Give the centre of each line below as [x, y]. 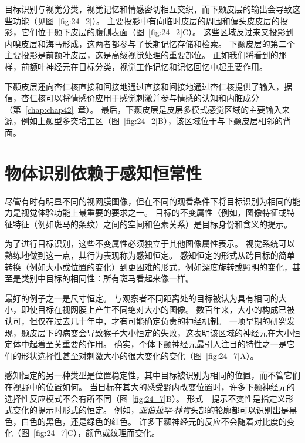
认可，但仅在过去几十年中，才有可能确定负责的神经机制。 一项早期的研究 [146, 321]
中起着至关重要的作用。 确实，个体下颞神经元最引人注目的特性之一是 [154, 344]
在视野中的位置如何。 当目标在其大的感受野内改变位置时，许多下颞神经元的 [150, 386]
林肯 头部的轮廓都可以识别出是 [231, 410]
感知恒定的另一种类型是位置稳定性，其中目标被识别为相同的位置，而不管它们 [152, 375]
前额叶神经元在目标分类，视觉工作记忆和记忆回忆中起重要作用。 [144, 66]
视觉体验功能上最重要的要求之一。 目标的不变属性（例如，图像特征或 [154, 212]
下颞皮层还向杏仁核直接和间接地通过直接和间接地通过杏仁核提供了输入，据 [148, 86]
